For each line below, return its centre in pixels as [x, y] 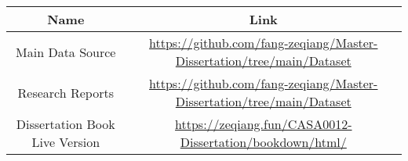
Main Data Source [66, 52]
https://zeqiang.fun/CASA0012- [264, 124]
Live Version [66, 142]
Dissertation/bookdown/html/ [263, 142]
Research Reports [66, 92]
